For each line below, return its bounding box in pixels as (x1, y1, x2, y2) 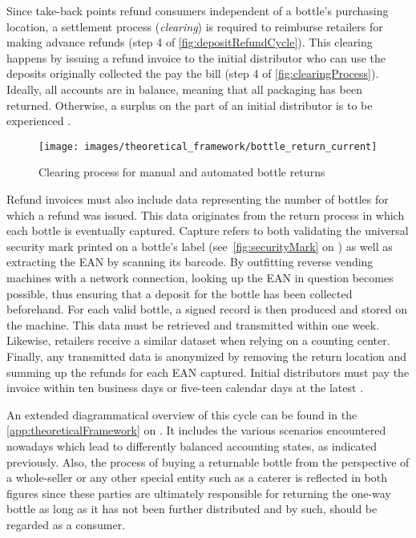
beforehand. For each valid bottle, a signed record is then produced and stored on (6, 301, 408, 318)
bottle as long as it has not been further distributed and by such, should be (6, 500, 378, 517)
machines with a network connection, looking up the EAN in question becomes (6, 269, 394, 285)
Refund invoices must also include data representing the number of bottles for (6, 191, 389, 207)
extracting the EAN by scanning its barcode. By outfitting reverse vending (6, 253, 374, 270)
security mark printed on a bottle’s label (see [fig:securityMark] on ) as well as (6, 237, 393, 254)
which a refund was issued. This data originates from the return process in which (6, 206, 405, 223)
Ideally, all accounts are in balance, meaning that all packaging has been (6, 80, 362, 97)
